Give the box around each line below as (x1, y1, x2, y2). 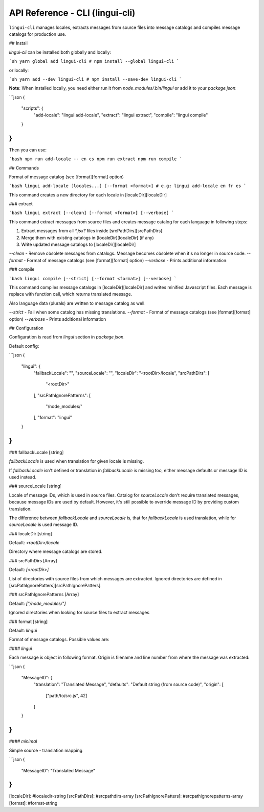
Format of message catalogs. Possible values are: (9, 637, 110, 643)
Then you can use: (9, 147, 46, 153)
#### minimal (9, 739, 37, 744)
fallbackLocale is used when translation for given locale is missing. (9, 458, 144, 464)
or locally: (9, 67, 29, 73)
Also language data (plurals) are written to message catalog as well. (9, 300, 146, 306)
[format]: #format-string (9, 800, 58, 806)
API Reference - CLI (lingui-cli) (9, 7, 135, 18)
